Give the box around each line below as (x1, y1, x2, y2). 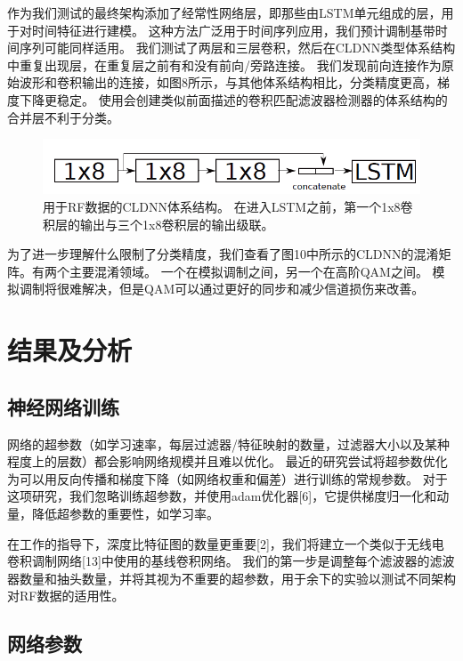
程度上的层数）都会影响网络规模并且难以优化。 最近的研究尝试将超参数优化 (7, 452, 448, 471)
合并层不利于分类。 (7, 108, 119, 126)
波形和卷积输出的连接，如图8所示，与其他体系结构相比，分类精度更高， (19, 73, 437, 92)
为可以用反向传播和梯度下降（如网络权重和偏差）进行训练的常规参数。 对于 (7, 469, 448, 488)
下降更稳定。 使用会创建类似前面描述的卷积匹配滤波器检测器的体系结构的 (19, 90, 448, 109)
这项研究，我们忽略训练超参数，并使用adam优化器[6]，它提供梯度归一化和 (7, 487, 437, 505)
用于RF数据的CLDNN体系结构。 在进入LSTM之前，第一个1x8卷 (43, 197, 413, 216)
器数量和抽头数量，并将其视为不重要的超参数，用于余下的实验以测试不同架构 (7, 568, 456, 587)
